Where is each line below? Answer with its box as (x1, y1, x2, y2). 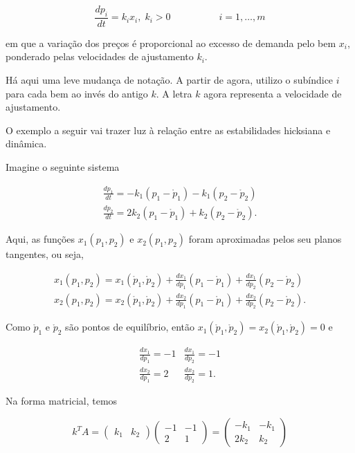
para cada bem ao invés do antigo (6, 86, 148, 100)
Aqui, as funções (6, 232, 75, 246)
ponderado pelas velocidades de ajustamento (6, 49, 194, 64)
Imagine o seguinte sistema (6, 159, 120, 174)
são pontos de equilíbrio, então (65, 320, 194, 334)
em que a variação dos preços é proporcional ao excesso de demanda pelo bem (6, 35, 336, 50)
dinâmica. (6, 136, 47, 151)
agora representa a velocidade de (203, 86, 342, 100)
